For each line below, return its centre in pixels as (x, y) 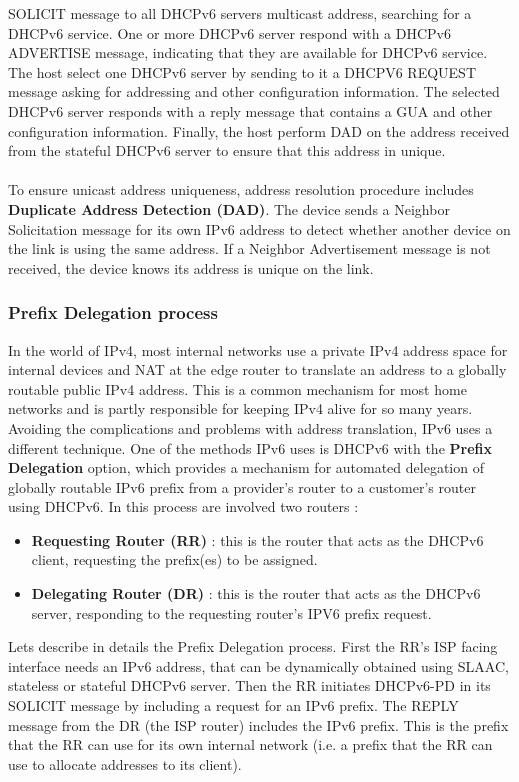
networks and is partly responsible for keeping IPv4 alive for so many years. (240, 408)
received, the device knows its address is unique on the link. (191, 267)
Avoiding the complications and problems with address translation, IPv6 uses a (250, 427)
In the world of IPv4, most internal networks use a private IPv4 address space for (258, 349)
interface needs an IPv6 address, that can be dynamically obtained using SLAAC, (258, 665)
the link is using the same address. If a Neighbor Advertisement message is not (249, 248)
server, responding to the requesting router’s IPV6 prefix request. (231, 612)
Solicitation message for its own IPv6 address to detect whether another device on (259, 228)
